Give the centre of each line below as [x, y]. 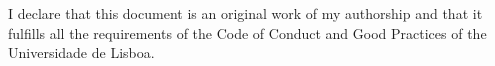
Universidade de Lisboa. [81, 52]
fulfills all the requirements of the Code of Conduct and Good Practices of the [247, 32]
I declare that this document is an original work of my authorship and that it [245, 13]
